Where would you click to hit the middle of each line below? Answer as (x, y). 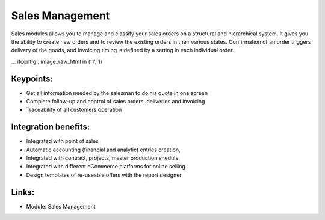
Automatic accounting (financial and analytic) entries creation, (103, 150)
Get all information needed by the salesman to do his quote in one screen (117, 93)
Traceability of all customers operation (74, 110)
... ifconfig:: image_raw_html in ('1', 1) (57, 61)
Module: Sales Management (61, 206)
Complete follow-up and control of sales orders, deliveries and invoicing (116, 102)
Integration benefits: (51, 127)
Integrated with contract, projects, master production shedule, (103, 158)
